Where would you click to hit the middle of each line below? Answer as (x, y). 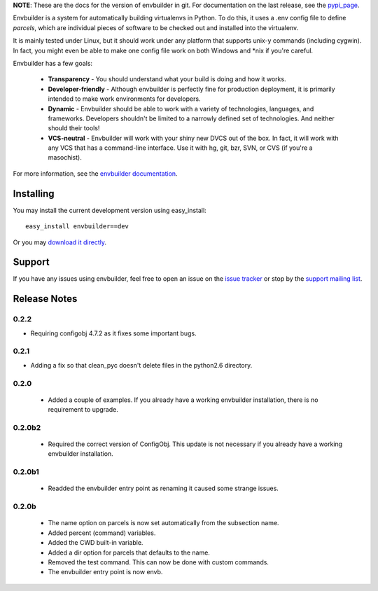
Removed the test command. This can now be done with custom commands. (159, 562)
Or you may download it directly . (59, 242)
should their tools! (74, 128)
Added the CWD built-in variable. (96, 543)
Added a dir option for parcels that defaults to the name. (129, 552)
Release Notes (45, 299)
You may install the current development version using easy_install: (110, 210)
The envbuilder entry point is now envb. (105, 572)
